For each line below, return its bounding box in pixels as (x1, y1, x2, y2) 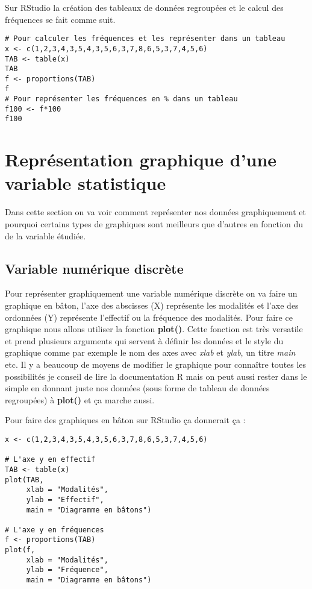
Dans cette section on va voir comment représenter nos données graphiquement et (5, 206, 307, 218)
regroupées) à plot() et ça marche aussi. (5, 393, 155, 406)
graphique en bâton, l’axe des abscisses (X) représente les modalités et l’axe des (5, 298, 299, 311)
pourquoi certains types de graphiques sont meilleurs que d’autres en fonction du (5, 218, 303, 230)
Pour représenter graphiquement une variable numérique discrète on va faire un (5, 287, 298, 300)
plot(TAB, (5, 475, 44, 484)
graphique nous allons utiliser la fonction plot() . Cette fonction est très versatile (5, 323, 303, 335)
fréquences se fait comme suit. (5, 13, 116, 25)
